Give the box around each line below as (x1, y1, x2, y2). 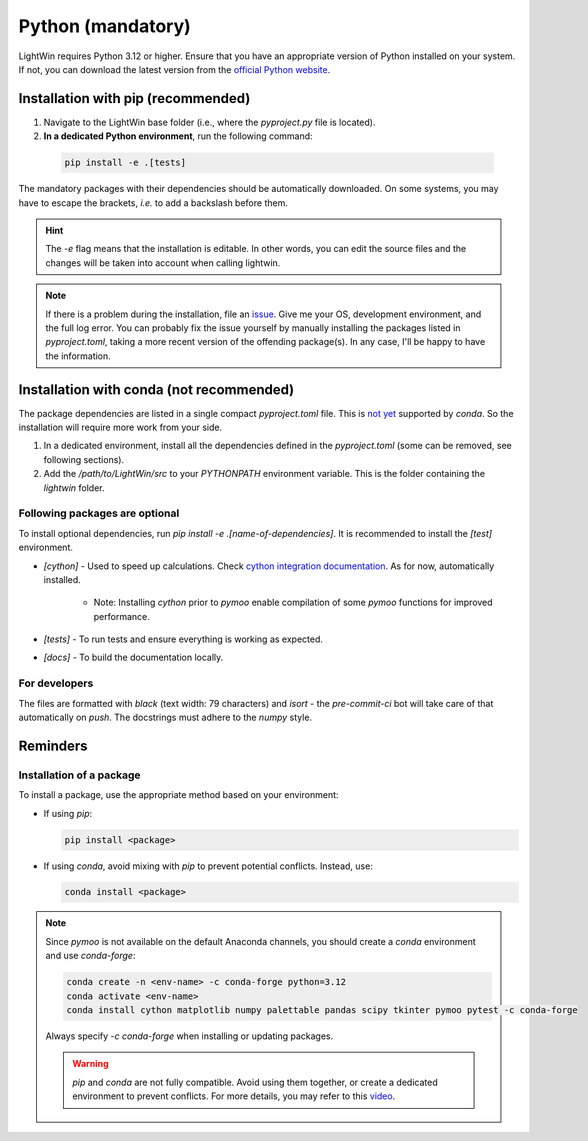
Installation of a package (18, 768, 141, 782)
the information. (45, 350, 112, 362)
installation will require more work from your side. (18, 421, 223, 434)
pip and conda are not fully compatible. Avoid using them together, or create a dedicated (72, 1076, 439, 1088)
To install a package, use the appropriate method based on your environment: (18, 789, 339, 801)
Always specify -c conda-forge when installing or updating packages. (45, 1030, 334, 1042)
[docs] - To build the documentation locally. (43, 651, 224, 664)
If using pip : (43, 807, 93, 819)
